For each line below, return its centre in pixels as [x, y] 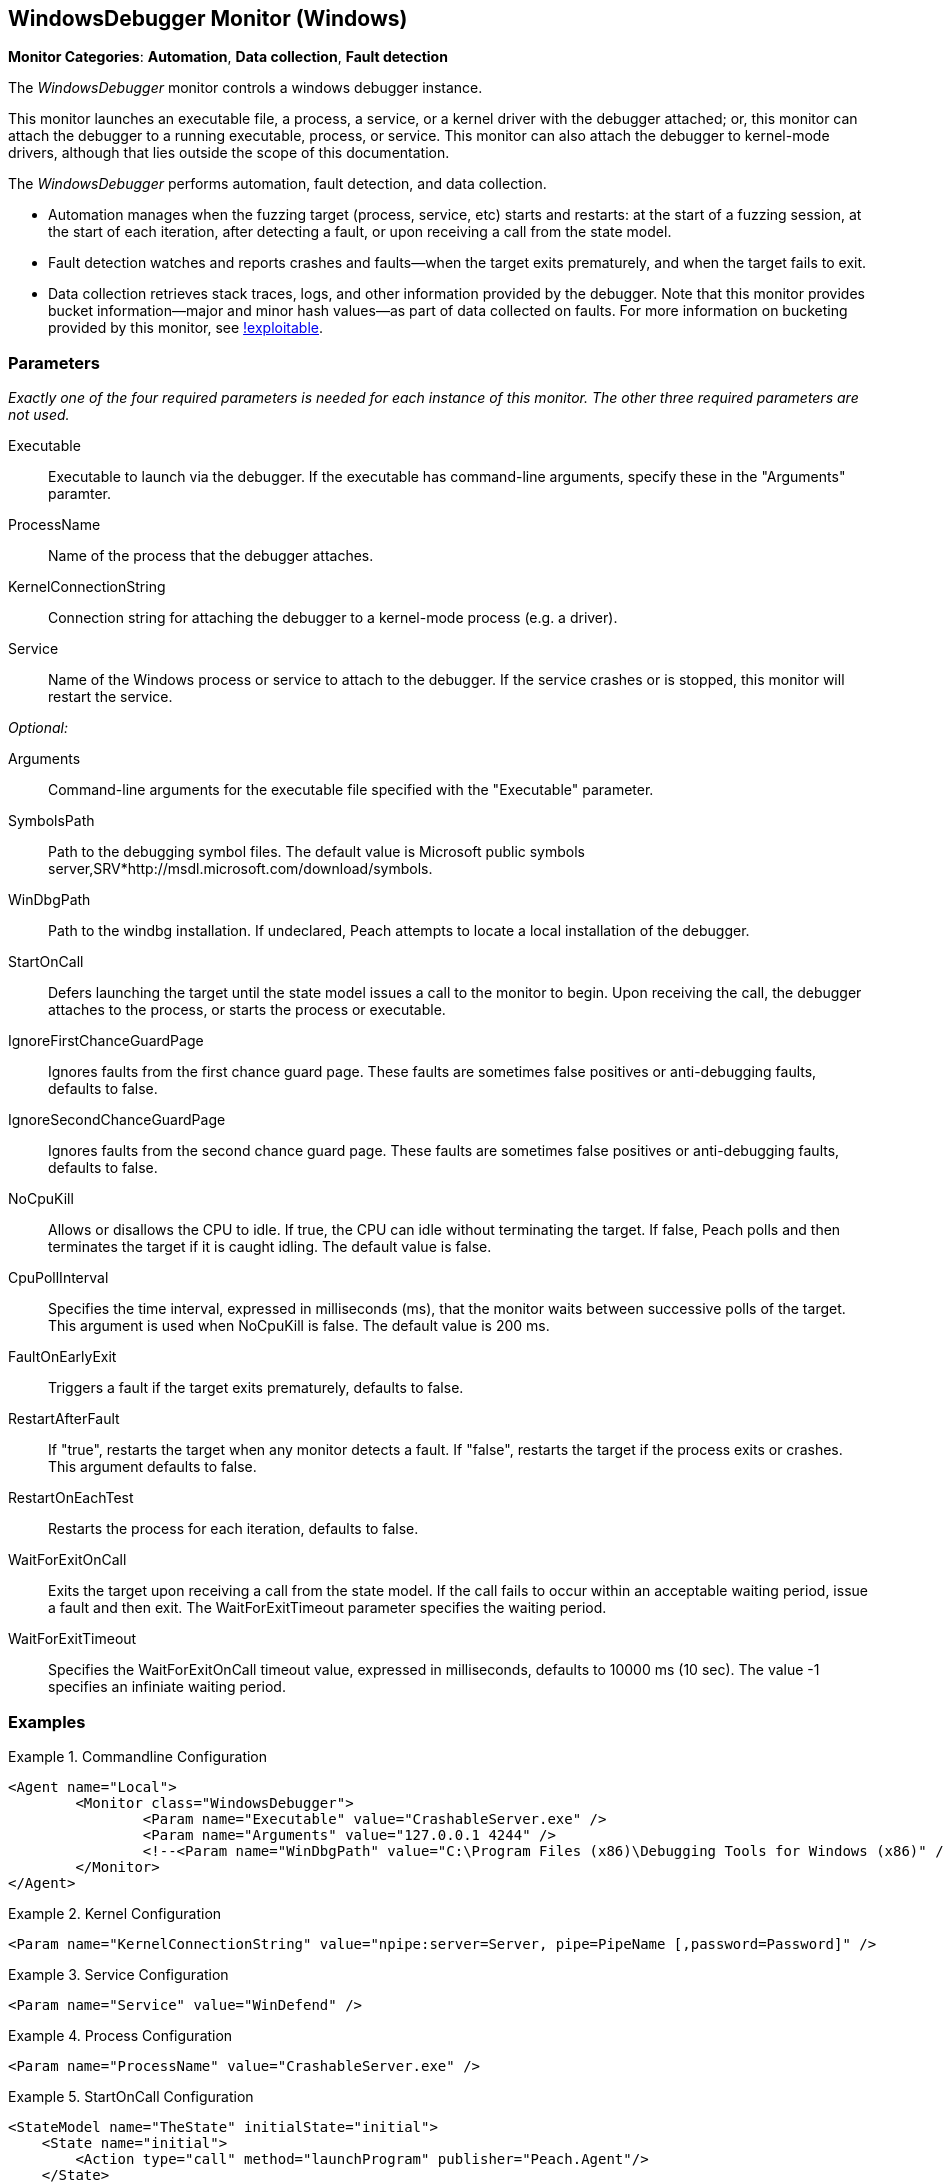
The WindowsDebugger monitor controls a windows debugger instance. [245, 88]
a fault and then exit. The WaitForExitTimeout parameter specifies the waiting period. [327, 1608]
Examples [47, 1721]
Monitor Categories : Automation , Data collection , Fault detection [228, 57]
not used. [39, 415]
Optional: [38, 728]
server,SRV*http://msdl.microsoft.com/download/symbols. [240, 869]
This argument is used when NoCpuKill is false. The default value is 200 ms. [299, 1326]
